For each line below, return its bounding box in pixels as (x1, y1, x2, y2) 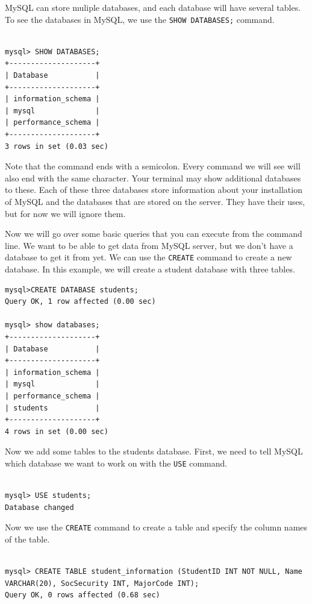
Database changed (5, 503, 74, 512)
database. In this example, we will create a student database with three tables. (5, 263, 295, 275)
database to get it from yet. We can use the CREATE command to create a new (5, 251, 292, 263)
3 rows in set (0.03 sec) (5, 142, 108, 151)
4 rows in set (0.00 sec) (5, 427, 108, 436)
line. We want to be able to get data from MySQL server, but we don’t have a (5, 239, 293, 251)
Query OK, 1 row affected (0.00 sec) (5, 297, 156, 306)
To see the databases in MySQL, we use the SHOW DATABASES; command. (5, 13, 275, 25)
